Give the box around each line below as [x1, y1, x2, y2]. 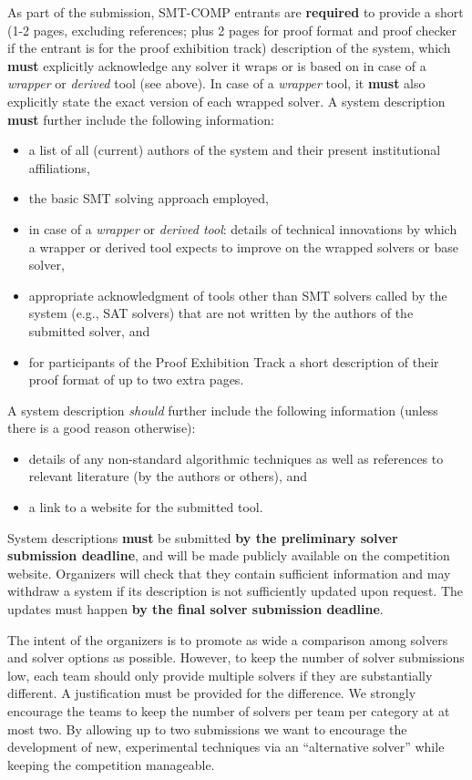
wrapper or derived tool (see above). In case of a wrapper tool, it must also [7, 74, 426, 93]
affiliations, [28, 158, 90, 177]
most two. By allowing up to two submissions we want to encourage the [7, 719, 407, 738]
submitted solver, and [28, 321, 150, 340]
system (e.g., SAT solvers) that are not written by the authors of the [28, 303, 414, 323]
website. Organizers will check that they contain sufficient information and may [7, 563, 451, 582]
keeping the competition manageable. [7, 754, 215, 774]
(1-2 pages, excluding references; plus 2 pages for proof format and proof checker [7, 20, 457, 39]
